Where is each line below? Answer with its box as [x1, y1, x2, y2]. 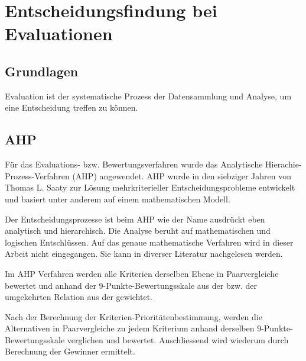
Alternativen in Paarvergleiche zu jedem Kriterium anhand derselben [5, 322, 255, 334]
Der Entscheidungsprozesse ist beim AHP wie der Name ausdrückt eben [5, 212, 265, 225]
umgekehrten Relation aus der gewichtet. [5, 291, 152, 303]
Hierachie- [265, 158, 302, 170]
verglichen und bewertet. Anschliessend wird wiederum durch [67, 333, 289, 346]
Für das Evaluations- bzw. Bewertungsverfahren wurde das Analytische [5, 158, 263, 170]
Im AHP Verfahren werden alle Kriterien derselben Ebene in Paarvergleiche [5, 267, 279, 279]
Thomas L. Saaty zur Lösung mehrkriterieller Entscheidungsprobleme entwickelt [5, 181, 295, 194]
